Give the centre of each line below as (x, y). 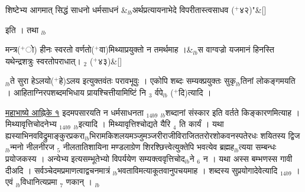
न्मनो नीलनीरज (32, 147)
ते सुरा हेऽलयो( (32, 81)
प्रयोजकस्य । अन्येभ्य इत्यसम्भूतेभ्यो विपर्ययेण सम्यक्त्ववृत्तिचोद (95, 158)
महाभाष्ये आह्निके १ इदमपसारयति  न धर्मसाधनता (74, 112)
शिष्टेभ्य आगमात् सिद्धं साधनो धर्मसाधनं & (66, 9)
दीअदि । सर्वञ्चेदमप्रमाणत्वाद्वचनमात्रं (58, 170)
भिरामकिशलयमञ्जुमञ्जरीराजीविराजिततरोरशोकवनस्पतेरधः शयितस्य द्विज (195, 135)
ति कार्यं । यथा (202, 124)
